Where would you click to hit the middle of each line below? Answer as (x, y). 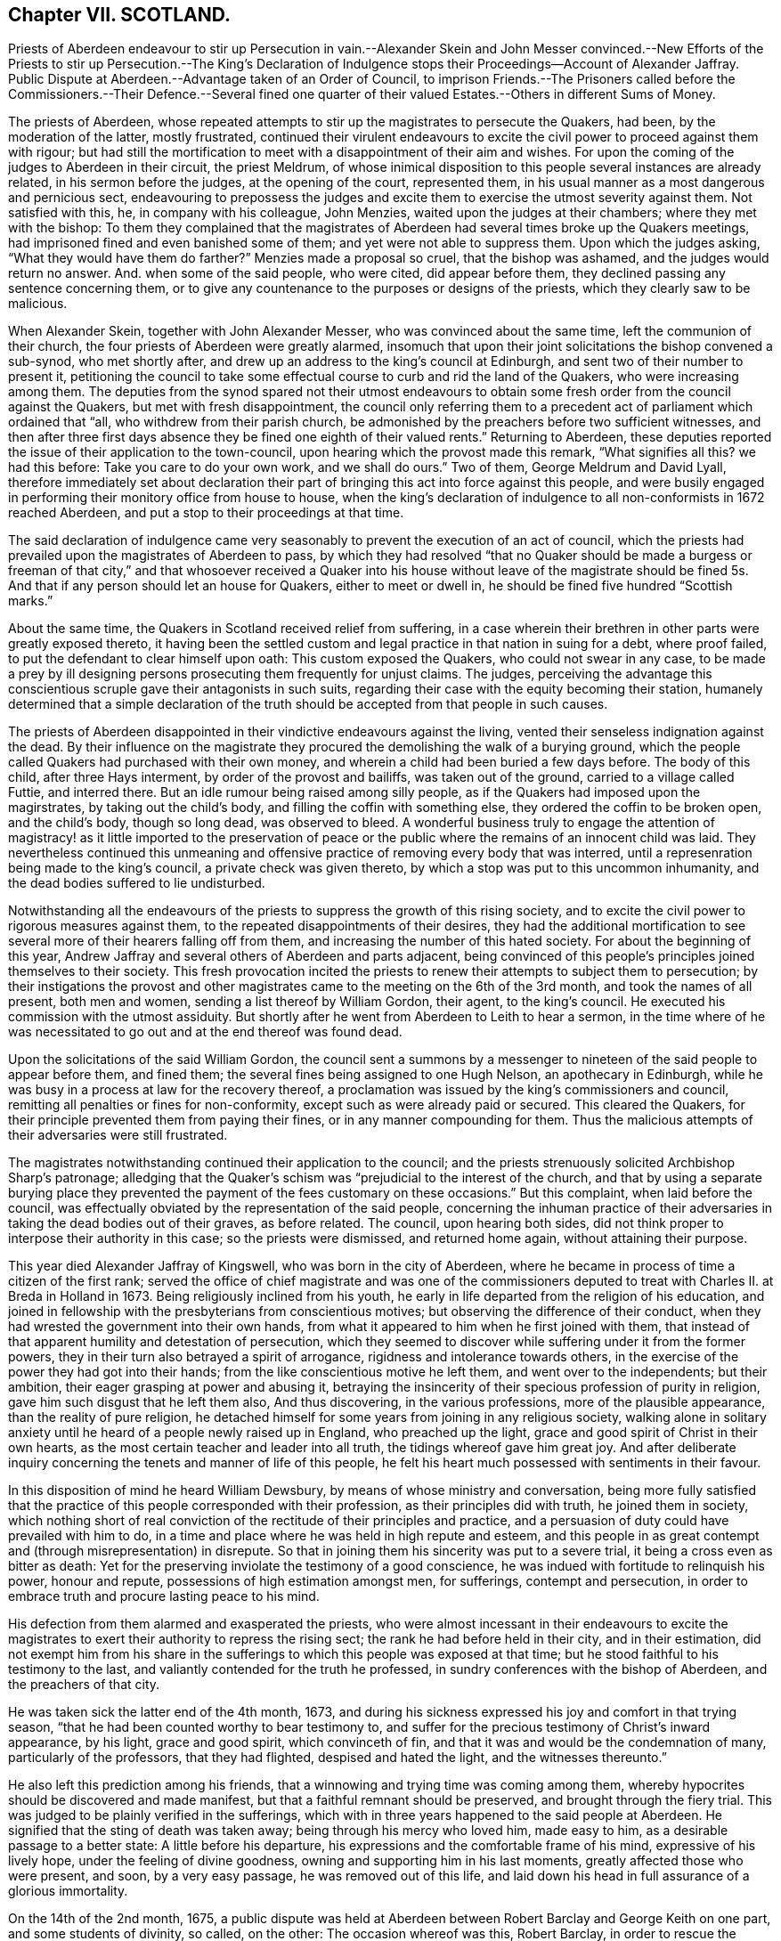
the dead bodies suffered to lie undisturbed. (137, 883)
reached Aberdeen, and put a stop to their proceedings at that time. (206, 513)
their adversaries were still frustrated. (118, 1135)
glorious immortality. (68, 1891)
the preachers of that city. (84, 1685)
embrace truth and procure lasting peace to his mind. (164, 1596)
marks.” (31, 601)
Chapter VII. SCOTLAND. (120, 15)
